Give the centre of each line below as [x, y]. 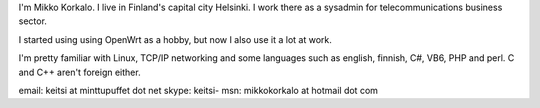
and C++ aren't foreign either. [79, 72]
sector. [32, 21]
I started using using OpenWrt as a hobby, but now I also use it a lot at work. [175, 39]
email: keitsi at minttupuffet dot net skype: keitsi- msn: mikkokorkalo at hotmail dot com [198, 90]
